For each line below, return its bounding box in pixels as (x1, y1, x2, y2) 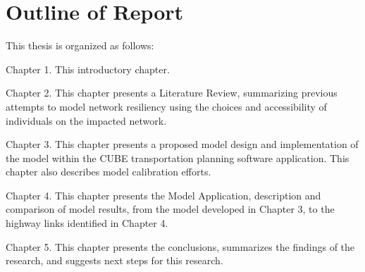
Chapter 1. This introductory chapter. (6, 61, 170, 76)
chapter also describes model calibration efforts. (6, 164, 211, 179)
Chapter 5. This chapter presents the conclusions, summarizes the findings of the (6, 239, 355, 254)
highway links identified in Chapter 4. (6, 216, 168, 230)
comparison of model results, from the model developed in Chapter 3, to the (6, 202, 335, 216)
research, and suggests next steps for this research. (6, 253, 223, 268)
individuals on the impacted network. (6, 113, 167, 128)
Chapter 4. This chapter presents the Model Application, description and (6, 187, 321, 202)
